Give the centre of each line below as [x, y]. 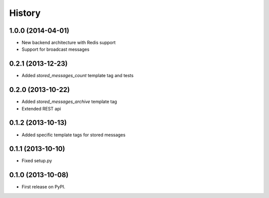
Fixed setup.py [37, 161]
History [25, 13]
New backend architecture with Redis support [69, 43]
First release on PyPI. [44, 187]
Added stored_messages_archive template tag [69, 101]
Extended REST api [41, 108]
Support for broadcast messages [56, 49]
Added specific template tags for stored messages [73, 135]
